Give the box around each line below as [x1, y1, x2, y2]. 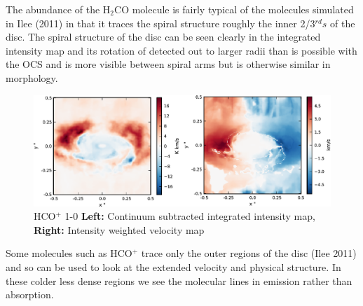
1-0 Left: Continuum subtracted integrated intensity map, [64, 209, 315, 223]
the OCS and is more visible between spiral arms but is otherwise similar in [6, 57, 331, 71]
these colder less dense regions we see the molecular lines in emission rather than [6, 273, 352, 288]
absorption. [6, 287, 54, 302]
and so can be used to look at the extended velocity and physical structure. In [6, 259, 341, 274]
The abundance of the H [6, 2, 111, 16]
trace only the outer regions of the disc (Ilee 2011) [141, 246, 357, 260]
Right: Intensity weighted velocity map [34, 222, 205, 237]
